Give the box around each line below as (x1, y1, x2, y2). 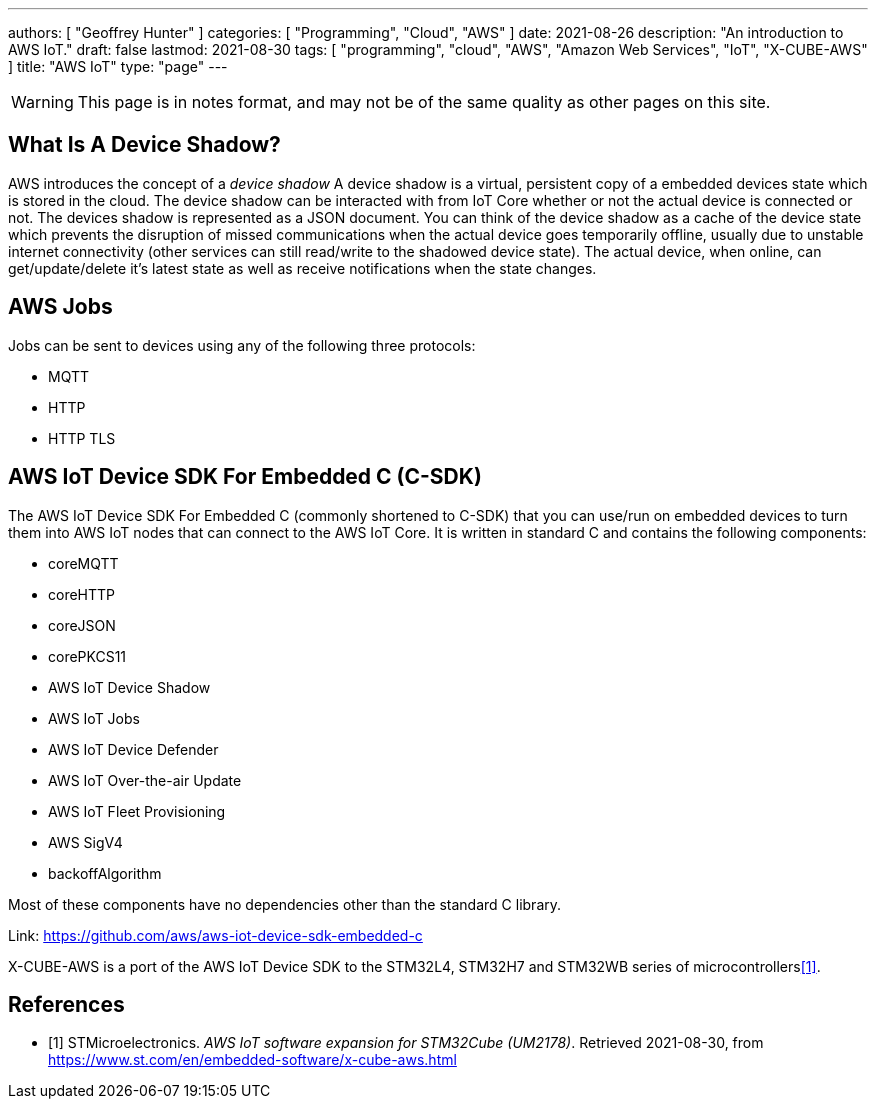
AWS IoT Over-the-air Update (48, 771, 242, 789)
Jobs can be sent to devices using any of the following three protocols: (8, 336, 476, 354)
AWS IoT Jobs (48, 709, 140, 727)
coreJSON (48, 616, 116, 634)
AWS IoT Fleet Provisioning (48, 802, 226, 820)
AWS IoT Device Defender (48, 740, 219, 758)
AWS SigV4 (48, 833, 123, 851)
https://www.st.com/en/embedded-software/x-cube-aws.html (48, 1051, 457, 1069)
